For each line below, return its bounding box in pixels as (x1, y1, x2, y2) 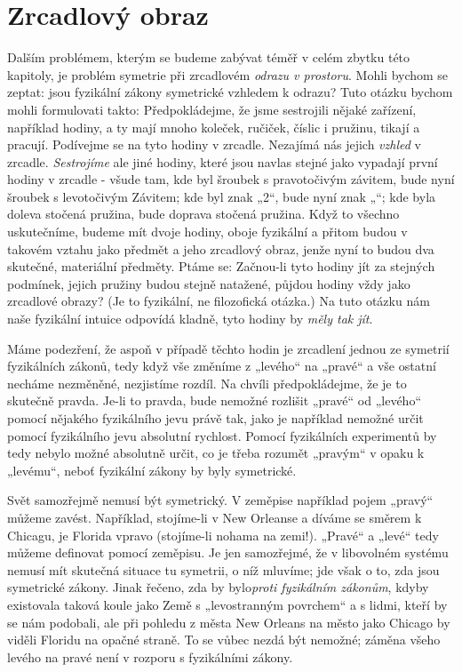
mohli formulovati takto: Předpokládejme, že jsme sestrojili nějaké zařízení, (7, 100, 417, 118)
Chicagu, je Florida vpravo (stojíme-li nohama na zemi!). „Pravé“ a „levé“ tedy (7, 525, 439, 544)
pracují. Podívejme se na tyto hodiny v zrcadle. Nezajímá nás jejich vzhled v (7, 135, 421, 154)
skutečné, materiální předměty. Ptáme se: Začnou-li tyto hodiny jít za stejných (7, 257, 435, 276)
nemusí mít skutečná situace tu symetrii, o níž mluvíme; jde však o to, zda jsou (7, 560, 440, 579)
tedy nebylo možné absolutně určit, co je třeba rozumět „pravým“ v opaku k (7, 444, 425, 462)
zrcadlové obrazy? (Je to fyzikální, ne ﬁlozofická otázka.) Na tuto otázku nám (7, 292, 430, 310)
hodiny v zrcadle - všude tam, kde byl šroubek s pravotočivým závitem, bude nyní (7, 170, 455, 188)
